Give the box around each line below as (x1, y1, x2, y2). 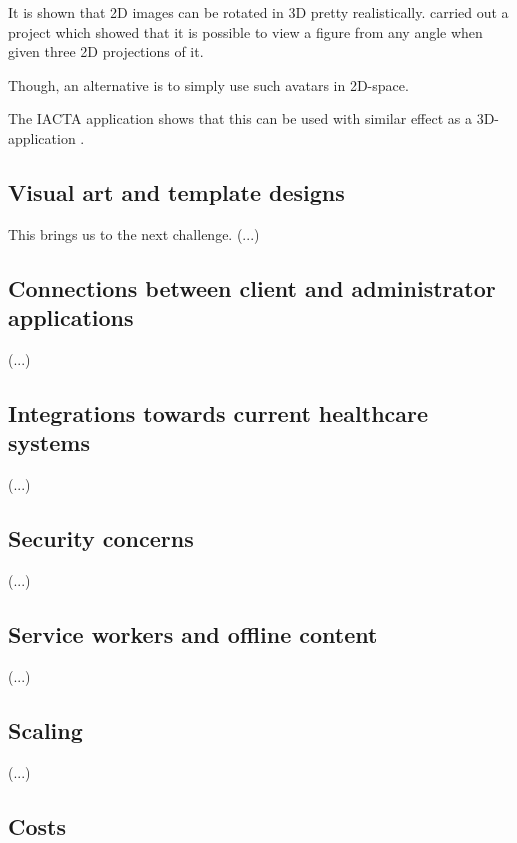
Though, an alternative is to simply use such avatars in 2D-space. (8, 74, 409, 95)
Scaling (8, 714, 83, 745)
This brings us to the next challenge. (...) (8, 223, 260, 244)
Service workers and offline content (8, 618, 378, 649)
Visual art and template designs (8, 176, 345, 207)
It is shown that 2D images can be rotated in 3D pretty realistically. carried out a (8, 2, 509, 22)
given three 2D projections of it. (8, 41, 204, 62)
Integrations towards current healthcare (8, 397, 429, 428)
